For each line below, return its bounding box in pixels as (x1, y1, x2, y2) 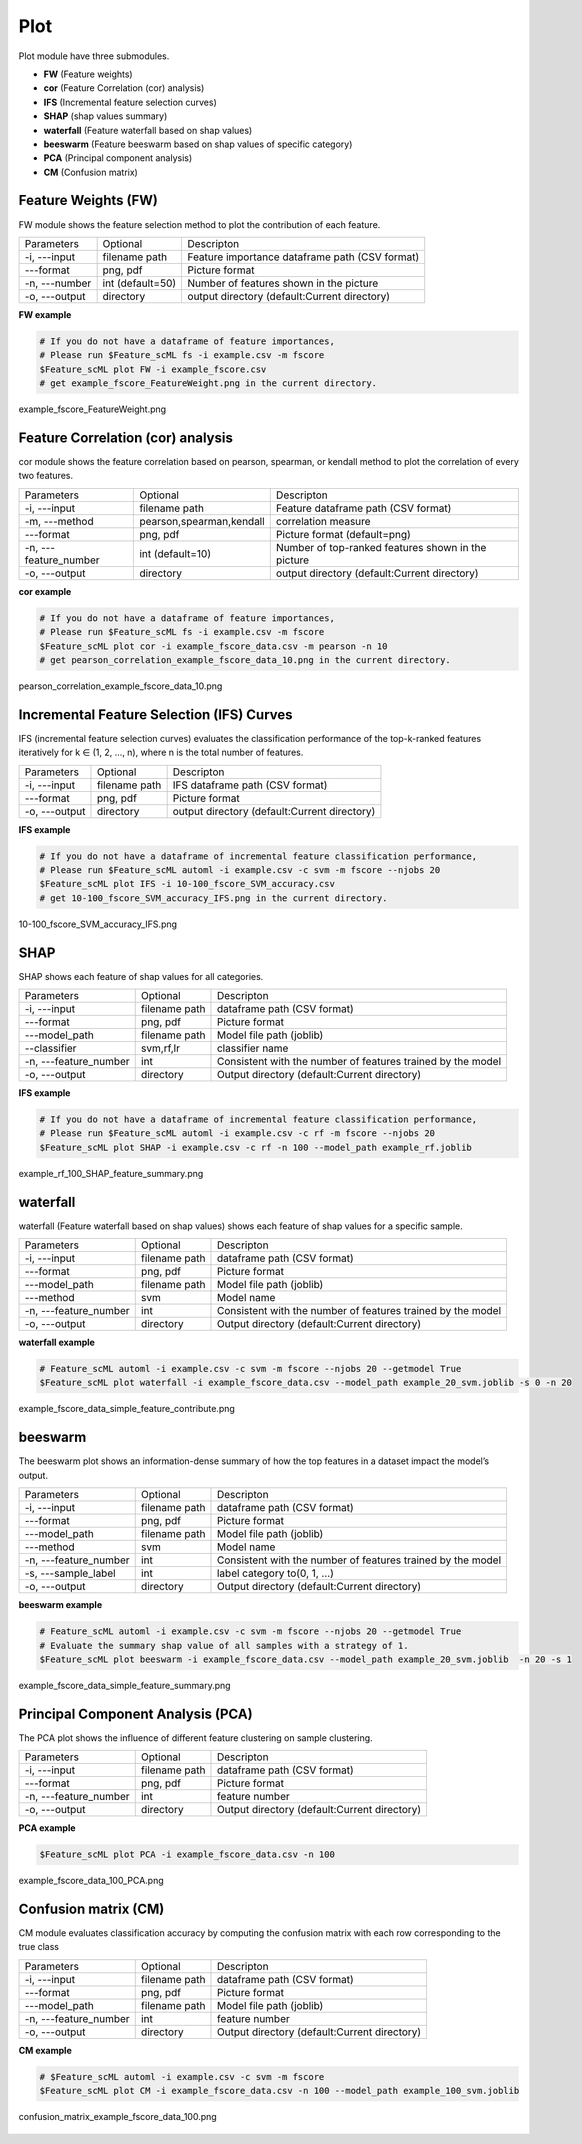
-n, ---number (24, 276, 92, 290)
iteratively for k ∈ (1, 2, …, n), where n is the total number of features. (18, 746, 304, 759)
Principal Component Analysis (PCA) (18, 1705, 254, 1722)
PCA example (18, 1822, 76, 1834)
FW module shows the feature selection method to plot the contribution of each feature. (18, 218, 381, 230)
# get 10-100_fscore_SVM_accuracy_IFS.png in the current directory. (39, 892, 388, 904)
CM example (18, 2044, 72, 2056)
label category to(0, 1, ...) (216, 1566, 335, 1580)
